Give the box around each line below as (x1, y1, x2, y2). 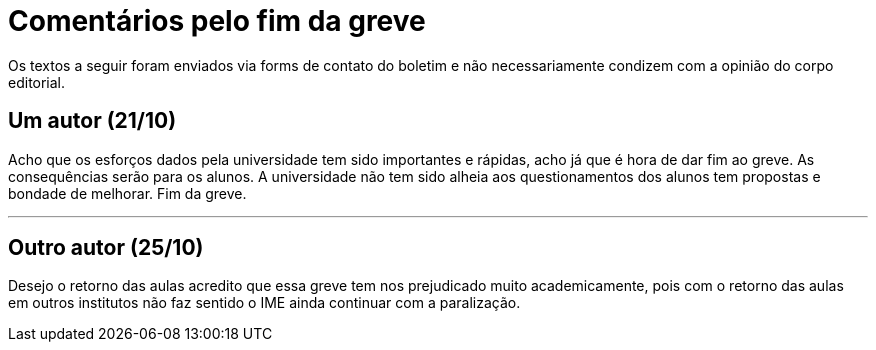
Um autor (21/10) (8, 108, 177, 134)
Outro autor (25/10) (8, 235, 204, 261)
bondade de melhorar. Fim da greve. (8, 184, 247, 202)
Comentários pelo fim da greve (8, 4, 426, 38)
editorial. (8, 73, 66, 91)
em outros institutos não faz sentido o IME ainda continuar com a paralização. (8, 294, 521, 312)
